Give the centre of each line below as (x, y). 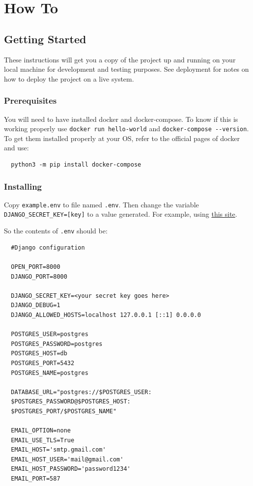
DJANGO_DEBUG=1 (36, 305)
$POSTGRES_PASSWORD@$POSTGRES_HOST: (71, 402)
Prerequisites (30, 100)
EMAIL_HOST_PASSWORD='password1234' (71, 469)
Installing (23, 186)
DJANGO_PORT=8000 (39, 276)
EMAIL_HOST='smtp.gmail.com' (58, 450)
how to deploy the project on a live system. (69, 78)
